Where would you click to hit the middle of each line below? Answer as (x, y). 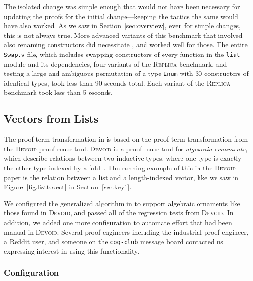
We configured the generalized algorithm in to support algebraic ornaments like (122, 203)
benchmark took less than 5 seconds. (58, 92)
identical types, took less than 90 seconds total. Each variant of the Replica (117, 83)
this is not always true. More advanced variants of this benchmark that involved (123, 35)
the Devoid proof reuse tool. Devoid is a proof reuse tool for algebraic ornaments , (126, 148)
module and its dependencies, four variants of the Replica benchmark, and (116, 64)
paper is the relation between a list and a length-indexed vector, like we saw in (121, 177)
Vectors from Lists (51, 119)
